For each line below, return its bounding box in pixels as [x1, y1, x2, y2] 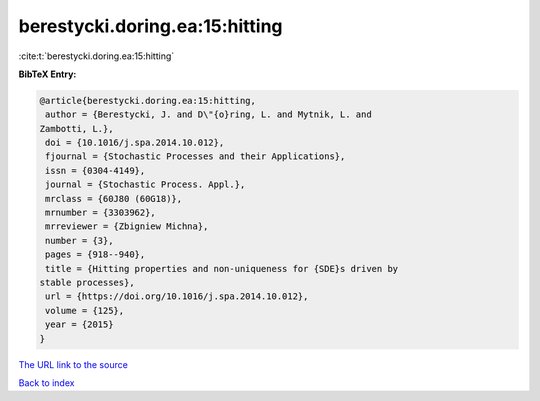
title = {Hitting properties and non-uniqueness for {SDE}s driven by [45, 263, 399, 274]
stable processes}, [39, 277, 135, 288]
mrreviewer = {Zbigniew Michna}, [45, 221, 209, 232]
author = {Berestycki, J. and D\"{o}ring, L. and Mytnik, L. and [45, 109, 372, 120]
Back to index [18, 376, 75, 389]
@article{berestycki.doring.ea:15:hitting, [39, 95, 257, 106]
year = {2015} [45, 319, 114, 330]
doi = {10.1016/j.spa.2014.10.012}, [45, 137, 225, 149]
